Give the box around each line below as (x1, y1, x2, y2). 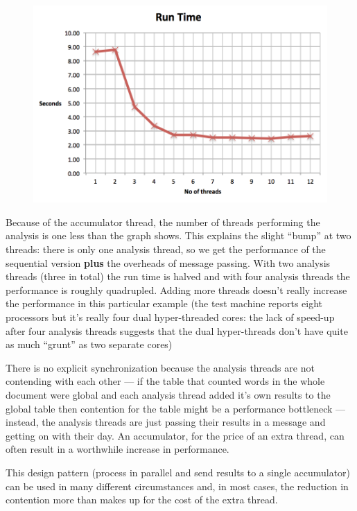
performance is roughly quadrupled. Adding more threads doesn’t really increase (6, 282, 347, 297)
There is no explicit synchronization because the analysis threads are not (6, 360, 315, 374)
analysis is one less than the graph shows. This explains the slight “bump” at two (6, 228, 351, 243)
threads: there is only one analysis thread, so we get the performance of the (6, 242, 326, 256)
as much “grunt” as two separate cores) (6, 337, 173, 352)
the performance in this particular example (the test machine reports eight (6, 296, 323, 311)
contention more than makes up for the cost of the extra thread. (6, 492, 278, 507)
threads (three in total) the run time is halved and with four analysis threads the (6, 269, 350, 284)
